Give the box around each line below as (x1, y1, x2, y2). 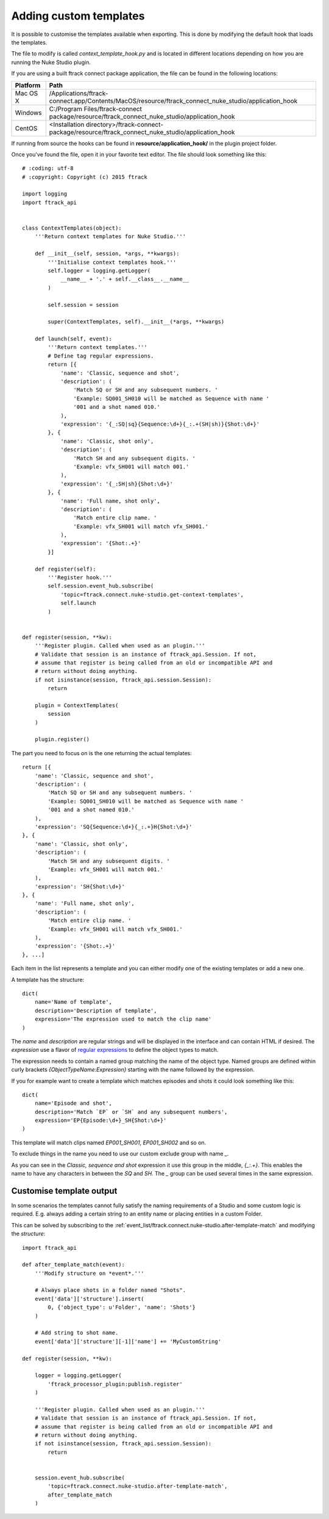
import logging (22, 191, 68, 197)
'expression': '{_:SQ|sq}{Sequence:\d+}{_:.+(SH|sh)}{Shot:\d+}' (60, 421, 260, 428)
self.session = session (48, 301, 119, 308)
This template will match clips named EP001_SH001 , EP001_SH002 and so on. (11, 1139, 207, 1146)
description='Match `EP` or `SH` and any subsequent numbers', (34, 1108, 228, 1115)
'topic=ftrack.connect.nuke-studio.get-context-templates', (60, 591, 244, 598)
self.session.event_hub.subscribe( (48, 582, 154, 590)
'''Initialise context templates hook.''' (48, 259, 177, 266)
